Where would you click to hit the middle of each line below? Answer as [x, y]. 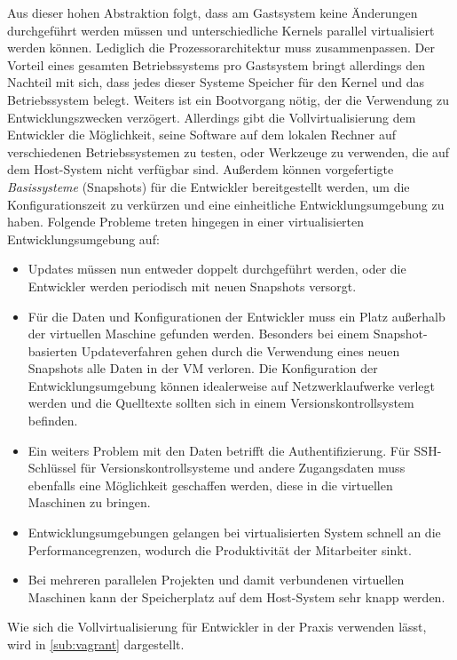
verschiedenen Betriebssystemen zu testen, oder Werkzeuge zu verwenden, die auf [228, 151]
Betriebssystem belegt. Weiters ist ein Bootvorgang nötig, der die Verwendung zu [228, 99]
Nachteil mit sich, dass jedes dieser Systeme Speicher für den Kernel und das [216, 82]
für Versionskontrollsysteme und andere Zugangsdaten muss [243, 468]
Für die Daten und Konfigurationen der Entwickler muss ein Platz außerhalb [236, 316]
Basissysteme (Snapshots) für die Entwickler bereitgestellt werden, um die [209, 186]
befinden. [53, 421]
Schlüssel [52, 468]
